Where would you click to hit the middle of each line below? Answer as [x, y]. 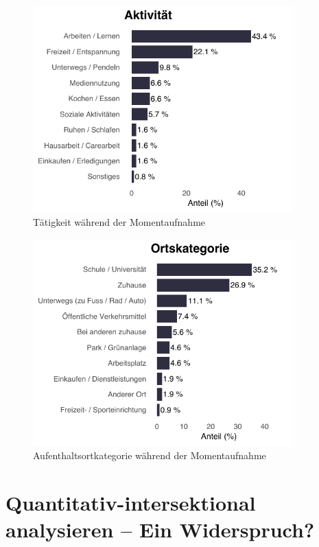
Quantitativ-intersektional [131, 502]
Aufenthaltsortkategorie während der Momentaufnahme [150, 455]
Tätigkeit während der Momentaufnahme [119, 222]
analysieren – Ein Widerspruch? [160, 529]
